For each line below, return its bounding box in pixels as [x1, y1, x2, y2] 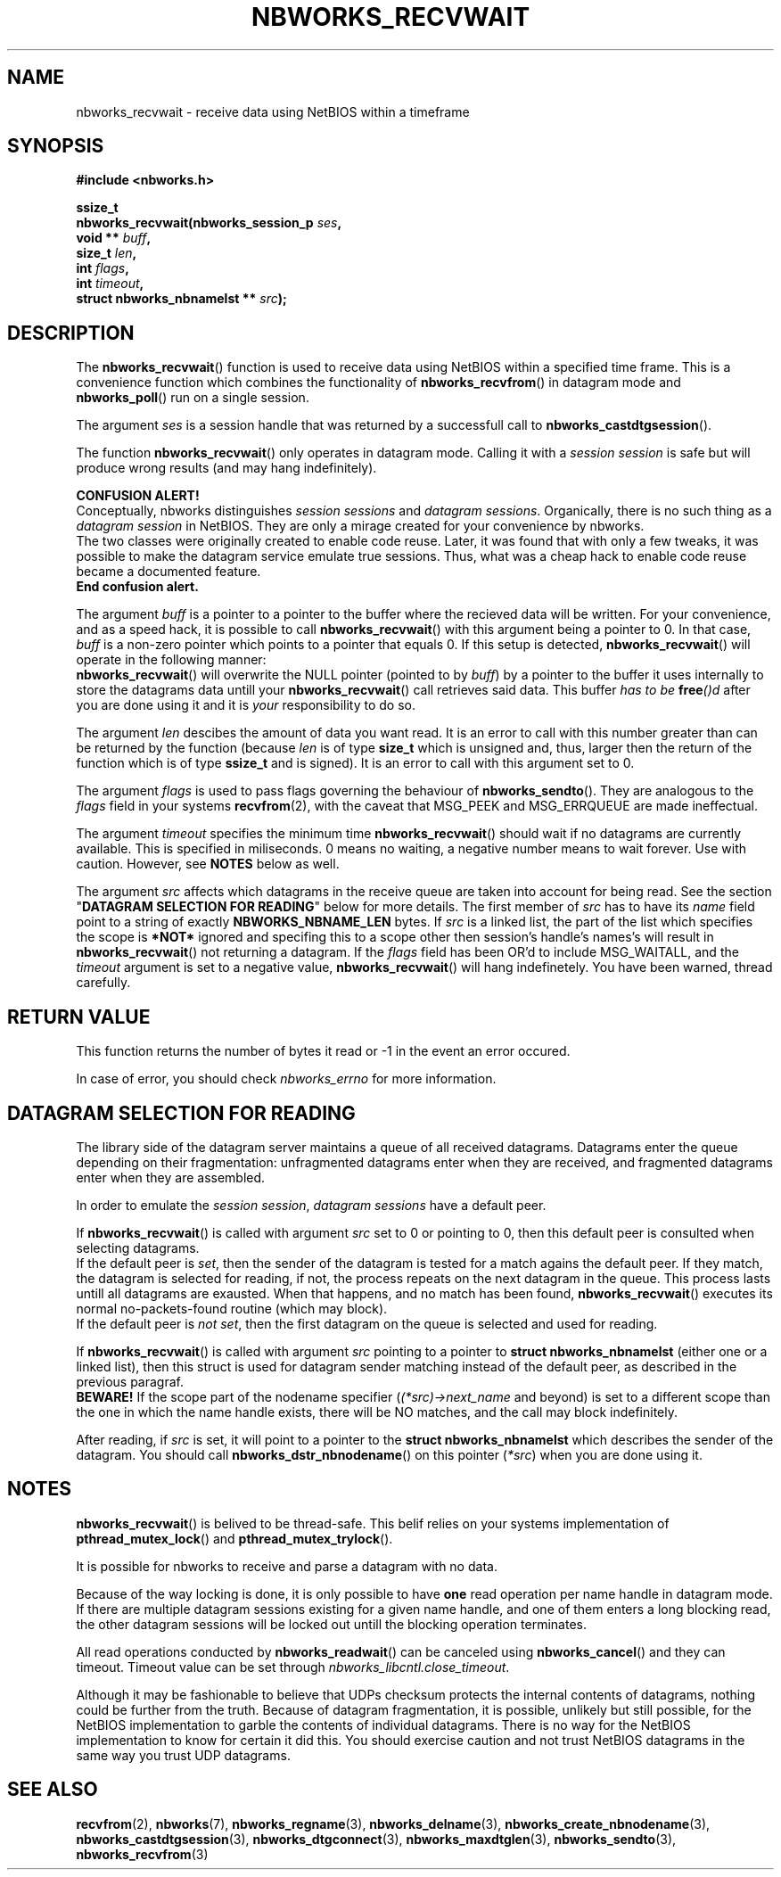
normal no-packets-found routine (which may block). [76, 1300, 388, 1316]
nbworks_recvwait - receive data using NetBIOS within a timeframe [76, 103, 470, 119]
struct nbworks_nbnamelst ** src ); [76, 291, 287, 307]
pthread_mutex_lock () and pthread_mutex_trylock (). [76, 1530, 393, 1546]
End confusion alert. [76, 579, 199, 595]
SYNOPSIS [7, 135, 104, 158]
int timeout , [76, 276, 144, 292]
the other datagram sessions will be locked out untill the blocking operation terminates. [76, 1616, 587, 1632]
